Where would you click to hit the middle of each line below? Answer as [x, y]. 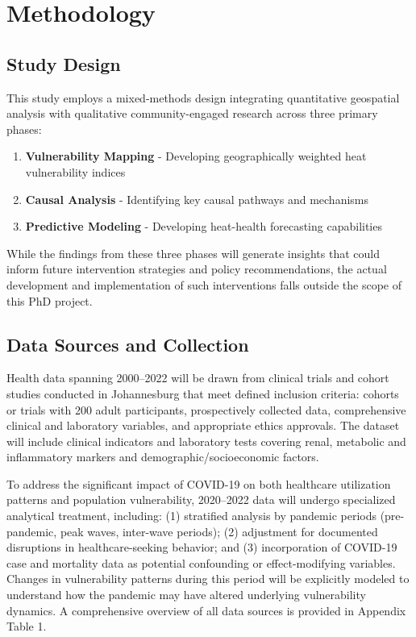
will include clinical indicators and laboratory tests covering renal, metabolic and [206, 441]
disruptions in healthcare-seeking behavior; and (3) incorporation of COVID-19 [202, 547]
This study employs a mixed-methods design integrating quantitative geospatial [203, 97]
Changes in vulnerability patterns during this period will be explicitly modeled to [208, 579]
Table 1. [27, 626]
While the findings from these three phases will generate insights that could [193, 253]
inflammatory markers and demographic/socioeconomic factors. [163, 457]
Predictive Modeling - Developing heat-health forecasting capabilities [204, 226]
